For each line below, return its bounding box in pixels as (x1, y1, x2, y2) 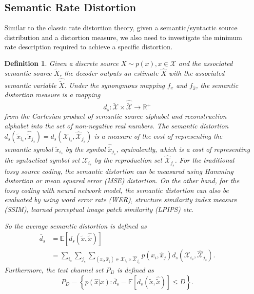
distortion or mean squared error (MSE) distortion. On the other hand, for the (4, 175, 239, 186)
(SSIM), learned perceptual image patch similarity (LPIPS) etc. (4, 204, 194, 214)
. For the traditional (175, 155, 234, 165)
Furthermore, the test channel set (4, 265, 104, 275)
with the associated (169, 67, 225, 78)
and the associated (178, 58, 233, 68)
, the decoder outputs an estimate (59, 67, 158, 78)
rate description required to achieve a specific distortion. (4, 42, 173, 52)
